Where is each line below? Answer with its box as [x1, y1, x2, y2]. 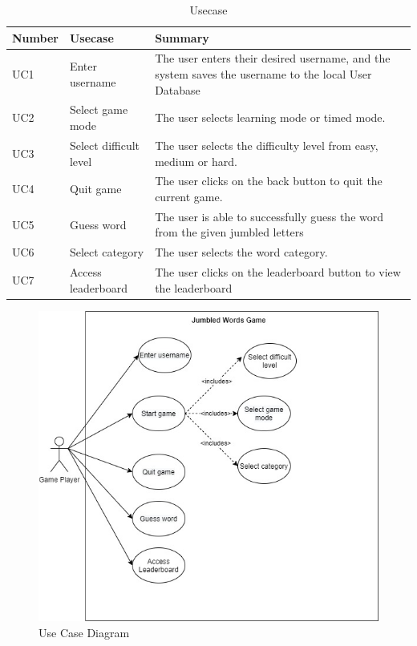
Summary [155, 29, 209, 46]
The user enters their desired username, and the [155, 50, 391, 67]
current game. [155, 188, 223, 204]
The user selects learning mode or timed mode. [155, 109, 386, 126]
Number [12, 29, 59, 46]
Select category [69, 244, 144, 260]
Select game [69, 101, 128, 118]
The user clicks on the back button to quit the [155, 172, 383, 189]
